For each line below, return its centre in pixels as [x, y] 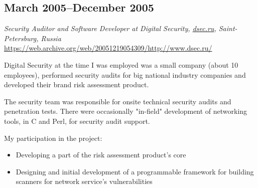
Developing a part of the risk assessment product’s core [101, 155]
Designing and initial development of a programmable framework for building [135, 171]
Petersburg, [21, 38]
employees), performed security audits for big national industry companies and [125, 74]
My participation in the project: [53, 138]
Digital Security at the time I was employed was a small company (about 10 [121, 64]
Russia [51, 38]
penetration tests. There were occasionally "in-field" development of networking [126, 111]
